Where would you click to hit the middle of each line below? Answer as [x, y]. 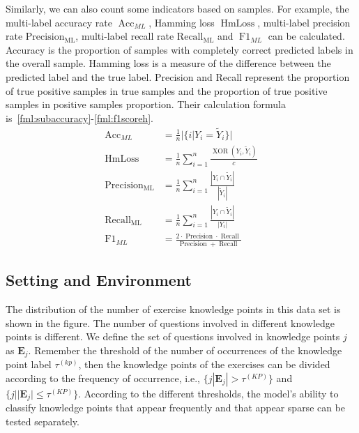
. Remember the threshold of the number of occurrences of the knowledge [185, 350]
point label [29, 364]
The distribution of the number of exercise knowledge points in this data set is [173, 309]
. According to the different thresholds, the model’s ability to [208, 393]
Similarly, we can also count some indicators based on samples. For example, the [177, 8]
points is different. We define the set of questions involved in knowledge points [173, 336]
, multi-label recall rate [125, 36]
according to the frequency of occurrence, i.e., [103, 378]
